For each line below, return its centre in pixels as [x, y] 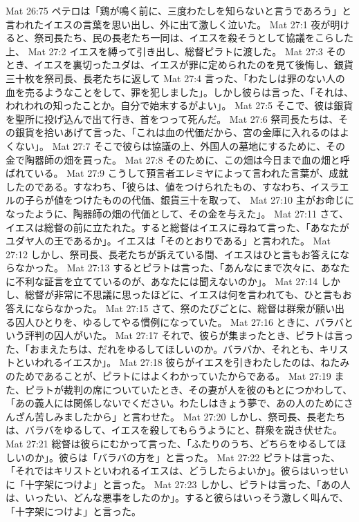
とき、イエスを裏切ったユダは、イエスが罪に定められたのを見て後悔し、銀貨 [179, 65]
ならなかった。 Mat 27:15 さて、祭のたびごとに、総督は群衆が [175, 308]
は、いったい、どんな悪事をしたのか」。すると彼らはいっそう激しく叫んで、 [177, 497]
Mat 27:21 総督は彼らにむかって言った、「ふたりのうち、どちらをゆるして [171, 443]
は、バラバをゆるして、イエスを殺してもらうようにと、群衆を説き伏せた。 [174, 430]
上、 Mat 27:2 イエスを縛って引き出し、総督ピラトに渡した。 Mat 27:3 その [176, 51]
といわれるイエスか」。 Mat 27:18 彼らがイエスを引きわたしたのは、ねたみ [182, 362]
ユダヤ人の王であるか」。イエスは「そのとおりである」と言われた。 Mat [168, 241]
